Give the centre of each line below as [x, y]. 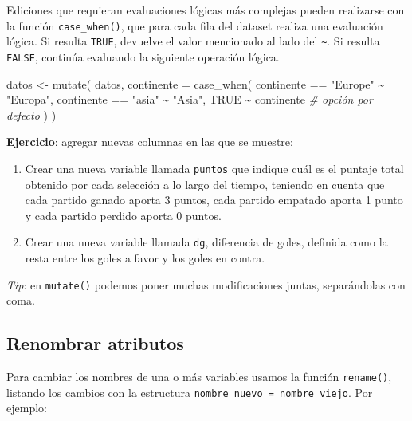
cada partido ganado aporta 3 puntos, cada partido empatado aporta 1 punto [214, 200]
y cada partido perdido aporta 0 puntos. [123, 215]
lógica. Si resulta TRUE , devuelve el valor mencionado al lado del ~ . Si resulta [193, 41]
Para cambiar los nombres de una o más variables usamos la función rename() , [199, 377]
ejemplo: [27, 408]
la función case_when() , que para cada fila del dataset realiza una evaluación [195, 25]
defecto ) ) [31, 114]
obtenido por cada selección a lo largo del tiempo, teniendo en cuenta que [205, 184]
